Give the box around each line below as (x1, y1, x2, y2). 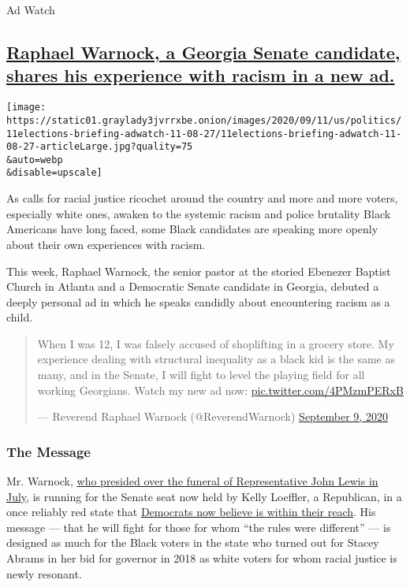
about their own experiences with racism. (6, 236, 206, 252)
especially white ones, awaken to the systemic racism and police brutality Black (6, 205, 391, 221)
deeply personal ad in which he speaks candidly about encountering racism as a (6, 293, 390, 310)
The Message (6, 441, 91, 461)
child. (6, 309, 33, 325)
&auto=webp (6, 154, 63, 165)
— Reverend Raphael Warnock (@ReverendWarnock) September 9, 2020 (37, 408, 388, 425)
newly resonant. (6, 565, 82, 581)
